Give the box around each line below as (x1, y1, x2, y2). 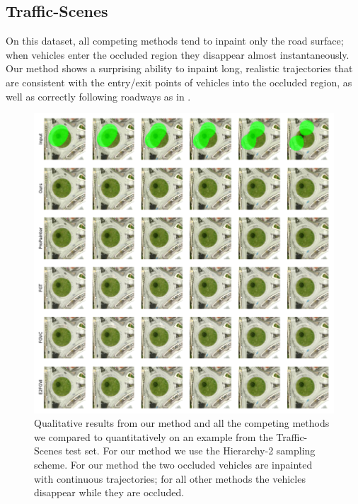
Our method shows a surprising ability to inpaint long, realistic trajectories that (6, 61, 353, 76)
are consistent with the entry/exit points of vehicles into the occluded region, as (6, 74, 352, 89)
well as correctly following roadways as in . (6, 88, 191, 103)
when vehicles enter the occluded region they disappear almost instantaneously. (6, 47, 350, 62)
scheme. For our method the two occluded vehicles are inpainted (34, 457, 313, 472)
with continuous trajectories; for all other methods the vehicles (34, 471, 306, 486)
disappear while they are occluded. (34, 485, 185, 500)
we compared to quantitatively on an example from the (34, 429, 273, 444)
